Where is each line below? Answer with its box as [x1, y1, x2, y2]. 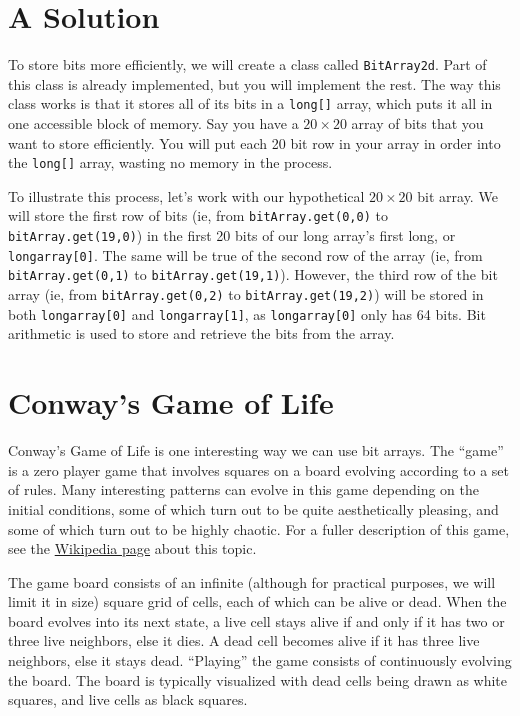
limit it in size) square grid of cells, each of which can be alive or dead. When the [8, 591, 507, 612]
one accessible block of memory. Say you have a [8, 113, 299, 134]
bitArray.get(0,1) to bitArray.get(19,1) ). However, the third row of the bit [8, 264, 498, 285]
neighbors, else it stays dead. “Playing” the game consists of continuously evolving [8, 650, 512, 671]
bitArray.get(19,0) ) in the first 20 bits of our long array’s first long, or [8, 225, 456, 246]
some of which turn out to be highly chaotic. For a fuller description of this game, [8, 518, 510, 539]
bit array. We [417, 185, 498, 206]
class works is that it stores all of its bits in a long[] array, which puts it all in [8, 93, 493, 114]
